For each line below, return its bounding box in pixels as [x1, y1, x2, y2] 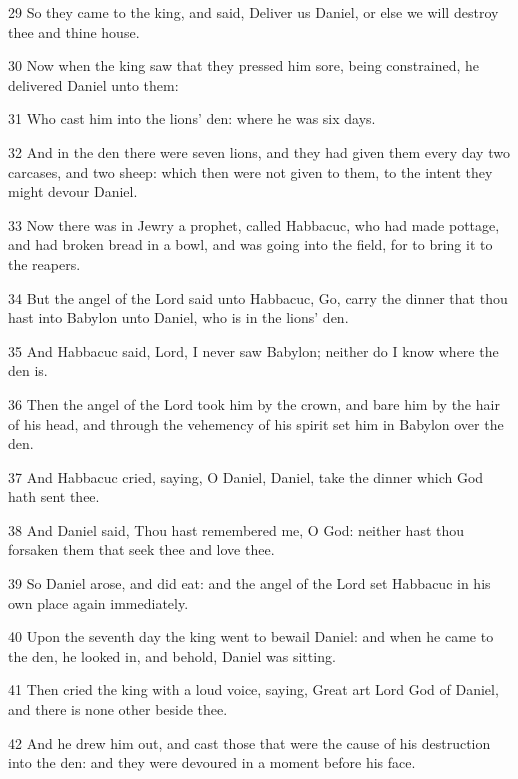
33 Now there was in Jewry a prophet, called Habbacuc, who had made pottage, [8, 214, 500, 235]
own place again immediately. [8, 592, 189, 613]
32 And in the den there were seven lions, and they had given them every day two [8, 141, 510, 162]
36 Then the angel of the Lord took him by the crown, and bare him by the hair [8, 393, 500, 414]
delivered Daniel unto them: [8, 74, 179, 95]
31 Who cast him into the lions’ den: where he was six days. [8, 108, 376, 129]
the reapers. [8, 253, 81, 274]
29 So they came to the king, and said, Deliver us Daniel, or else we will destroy [8, 2, 499, 22]
